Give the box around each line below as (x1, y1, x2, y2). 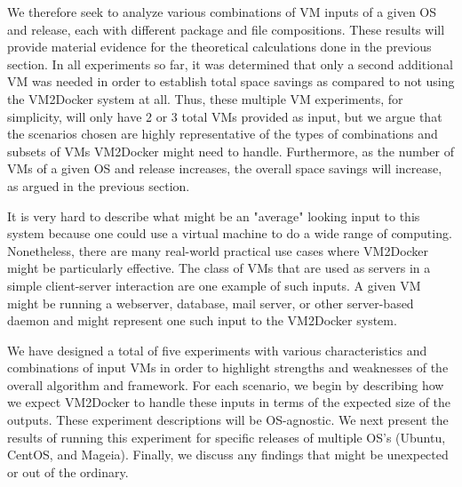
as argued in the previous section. (7, 176, 190, 195)
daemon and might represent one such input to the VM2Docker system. (7, 311, 397, 330)
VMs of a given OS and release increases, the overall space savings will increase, (7, 159, 442, 178)
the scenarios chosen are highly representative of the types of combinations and (7, 124, 438, 143)
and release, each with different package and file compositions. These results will (7, 20, 445, 38)
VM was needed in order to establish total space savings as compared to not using (7, 72, 455, 91)
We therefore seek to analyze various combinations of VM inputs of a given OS (7, 3, 437, 20)
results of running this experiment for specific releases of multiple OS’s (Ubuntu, (7, 427, 446, 446)
